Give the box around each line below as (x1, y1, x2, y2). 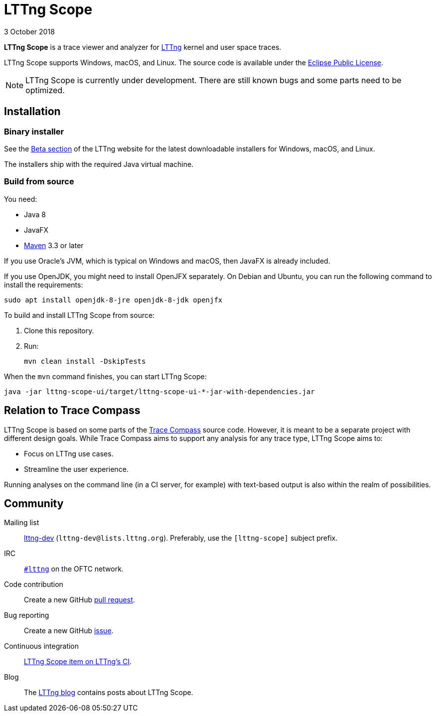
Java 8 (24, 210, 46, 219)
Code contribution (4, 580, 63, 589)
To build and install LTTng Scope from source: (4, 310, 155, 319)
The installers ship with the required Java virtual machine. (4, 159, 194, 168)
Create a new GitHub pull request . (24, 595, 135, 604)
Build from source (4, 176, 74, 187)
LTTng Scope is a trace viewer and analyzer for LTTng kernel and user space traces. (4, 42, 282, 51)
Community (4, 497, 64, 510)
